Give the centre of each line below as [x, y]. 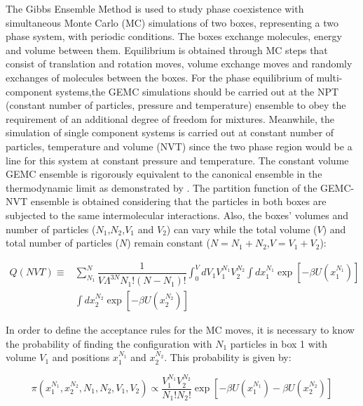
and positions [81, 357]
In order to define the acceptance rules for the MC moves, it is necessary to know [180, 330]
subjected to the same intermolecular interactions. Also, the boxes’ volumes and [177, 215]
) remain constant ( [169, 243]
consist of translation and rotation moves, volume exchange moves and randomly [179, 64]
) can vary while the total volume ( [242, 229]
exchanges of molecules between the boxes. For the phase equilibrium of [159, 77]
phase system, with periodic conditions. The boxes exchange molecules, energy [174, 36]
